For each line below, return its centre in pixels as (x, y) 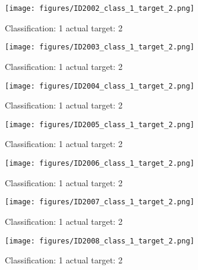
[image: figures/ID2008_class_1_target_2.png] (100, 241)
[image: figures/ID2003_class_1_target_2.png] (100, 47)
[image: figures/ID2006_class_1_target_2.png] (100, 163)
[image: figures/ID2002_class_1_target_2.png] (100, 8)
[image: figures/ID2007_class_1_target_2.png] (100, 202)
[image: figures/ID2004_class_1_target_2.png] (100, 86)
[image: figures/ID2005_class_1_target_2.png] (100, 124)
